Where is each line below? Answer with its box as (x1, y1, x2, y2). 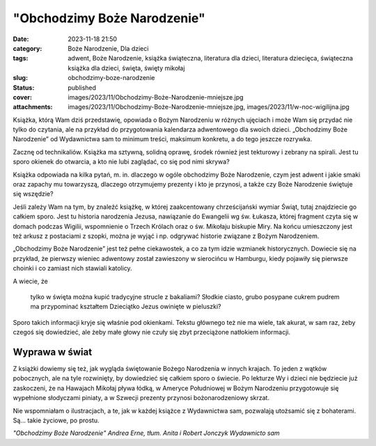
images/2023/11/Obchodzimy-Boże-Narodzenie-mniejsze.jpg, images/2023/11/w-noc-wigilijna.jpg (68, 103, 350, 111)
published (68, 83, 97, 92)
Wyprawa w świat (13, 346, 93, 358)
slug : (13, 74, 28, 82)
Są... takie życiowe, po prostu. (13, 416, 100, 424)
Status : (13, 83, 35, 92)
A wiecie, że (13, 277, 48, 285)
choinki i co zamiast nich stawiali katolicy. (13, 264, 132, 273)
